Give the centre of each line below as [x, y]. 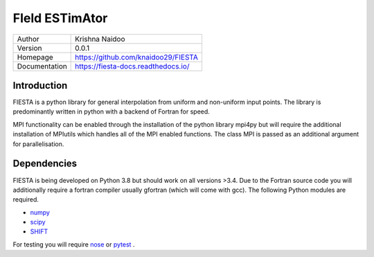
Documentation [42, 66]
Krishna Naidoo [100, 39]
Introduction [40, 86]
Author [28, 39]
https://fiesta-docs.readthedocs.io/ [132, 66]
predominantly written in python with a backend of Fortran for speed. [112, 112]
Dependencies [45, 164]
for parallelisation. [38, 144]
